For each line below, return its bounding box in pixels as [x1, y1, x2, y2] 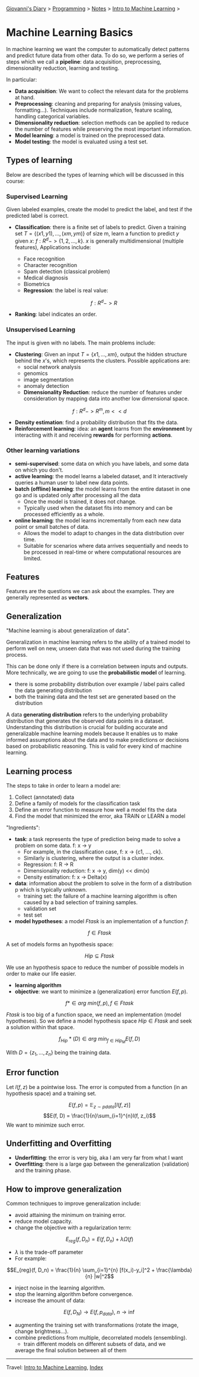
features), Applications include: [14, 243, 91, 250]
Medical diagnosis [23, 274, 68, 281]
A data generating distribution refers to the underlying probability [6, 711, 168, 719]
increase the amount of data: [14, 1297, 86, 1304]
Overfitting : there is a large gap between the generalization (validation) [14, 1160, 190, 1168]
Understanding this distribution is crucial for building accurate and [6, 724, 168, 731]
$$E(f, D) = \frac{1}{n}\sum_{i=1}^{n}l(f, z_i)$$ [43, 1112, 156, 1119]
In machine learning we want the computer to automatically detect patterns [6, 45, 190, 52]
